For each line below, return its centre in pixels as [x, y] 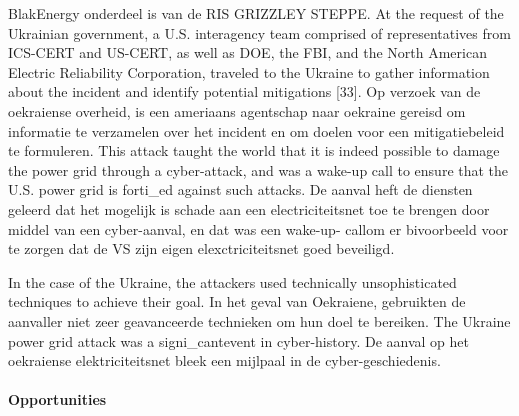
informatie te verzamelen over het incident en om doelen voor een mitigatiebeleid [256, 130]
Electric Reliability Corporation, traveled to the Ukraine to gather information [249, 71]
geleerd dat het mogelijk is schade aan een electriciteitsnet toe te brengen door [249, 208]
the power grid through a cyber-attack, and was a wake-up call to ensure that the [258, 169]
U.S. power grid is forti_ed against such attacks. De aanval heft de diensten [240, 189]
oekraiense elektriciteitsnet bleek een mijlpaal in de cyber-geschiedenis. [224, 360]
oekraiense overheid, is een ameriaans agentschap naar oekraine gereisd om [237, 110]
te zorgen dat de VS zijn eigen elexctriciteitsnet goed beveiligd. [201, 248]
